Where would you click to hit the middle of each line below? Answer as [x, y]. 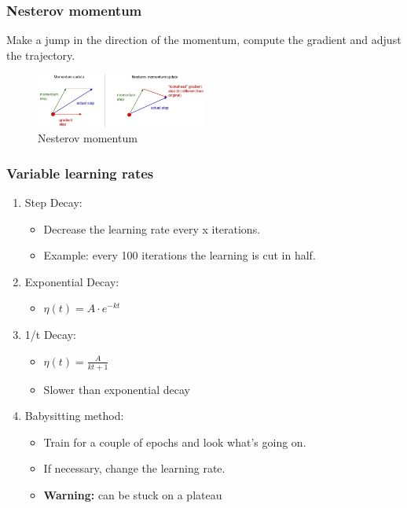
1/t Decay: [50, 335]
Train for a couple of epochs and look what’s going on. [175, 442]
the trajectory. [41, 55]
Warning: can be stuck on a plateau [133, 494]
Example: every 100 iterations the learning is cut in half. [180, 255]
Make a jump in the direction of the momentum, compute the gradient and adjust [204, 40]
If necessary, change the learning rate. [134, 468]
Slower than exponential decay [117, 389]
